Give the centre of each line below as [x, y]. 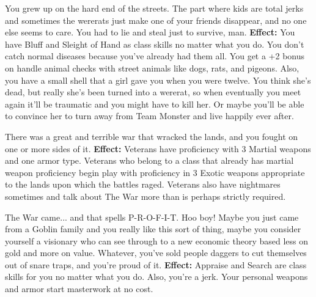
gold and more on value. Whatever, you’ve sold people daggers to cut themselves [156, 253]
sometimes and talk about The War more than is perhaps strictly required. [145, 196]
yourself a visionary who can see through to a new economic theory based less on [157, 240]
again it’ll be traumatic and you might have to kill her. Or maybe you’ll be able [155, 104]
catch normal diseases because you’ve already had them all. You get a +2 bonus [155, 56]
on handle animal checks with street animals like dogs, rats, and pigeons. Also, [152, 68]
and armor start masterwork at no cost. [79, 289]
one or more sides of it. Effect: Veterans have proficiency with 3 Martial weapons [158, 148]
